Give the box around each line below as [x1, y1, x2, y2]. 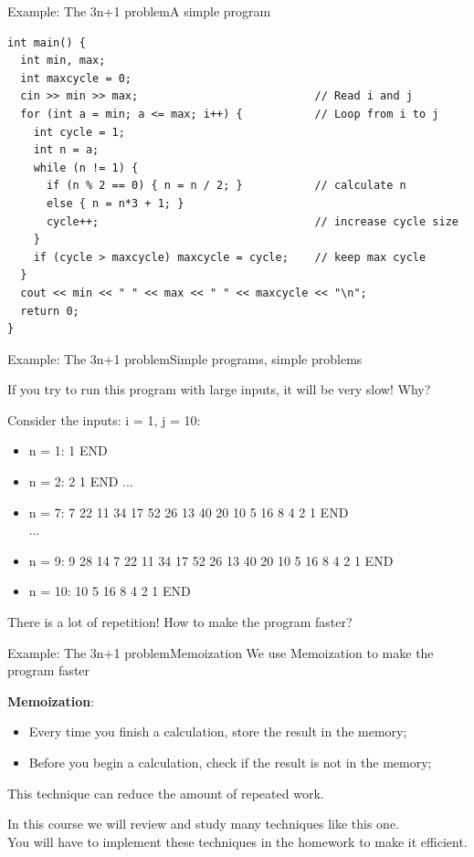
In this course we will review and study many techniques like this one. [7, 814, 399, 833]
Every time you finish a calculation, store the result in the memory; [28, 722, 407, 741]
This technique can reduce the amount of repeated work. [7, 783, 324, 802]
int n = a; [33, 143, 100, 157]
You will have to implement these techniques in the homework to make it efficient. [7, 831, 468, 851]
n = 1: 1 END [28, 441, 108, 460]
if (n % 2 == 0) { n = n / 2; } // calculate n [46, 179, 406, 193]
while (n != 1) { [33, 161, 139, 174]
